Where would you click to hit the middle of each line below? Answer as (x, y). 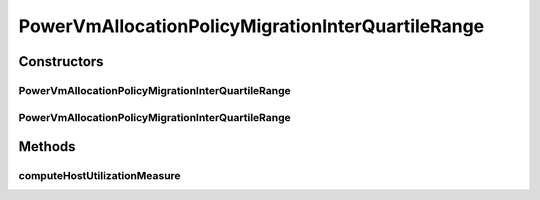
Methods (47, 146)
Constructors (61, 61)
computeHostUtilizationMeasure (99, 176)
